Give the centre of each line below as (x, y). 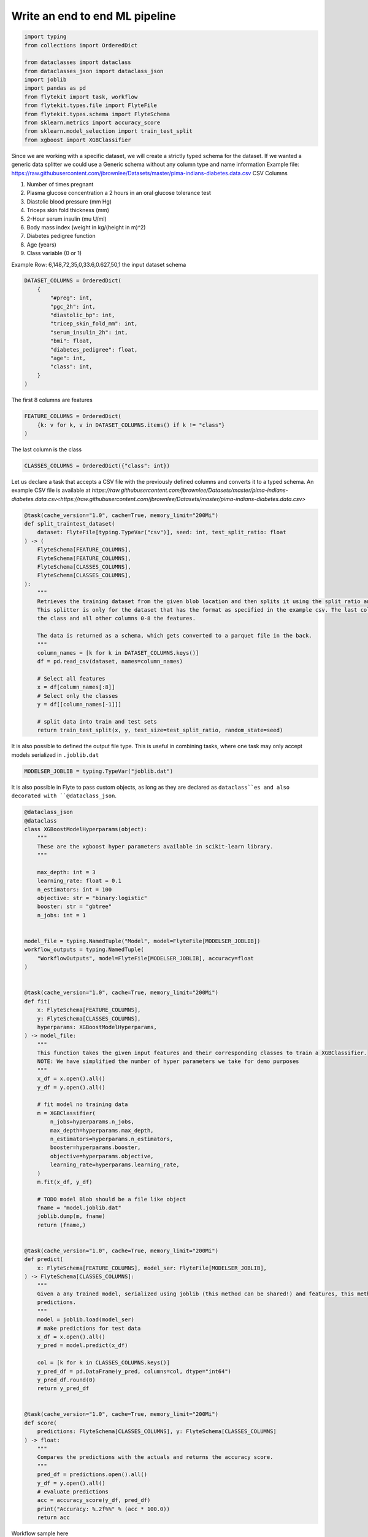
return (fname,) (61, 1225)
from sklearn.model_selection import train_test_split (108, 131)
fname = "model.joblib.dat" (79, 1208)
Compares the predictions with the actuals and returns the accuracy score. (155, 1457)
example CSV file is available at (51, 490)
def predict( (44, 1259)
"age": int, (68, 358)
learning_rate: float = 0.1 (79, 881)
